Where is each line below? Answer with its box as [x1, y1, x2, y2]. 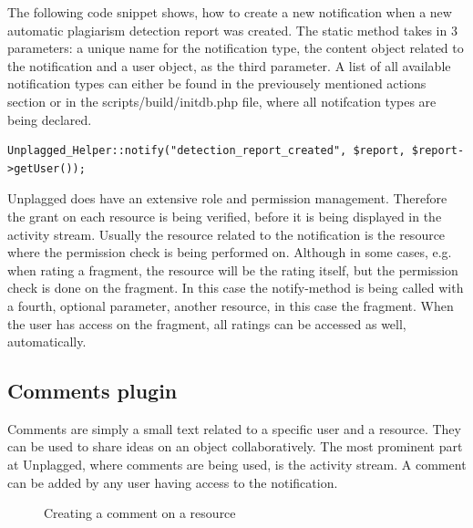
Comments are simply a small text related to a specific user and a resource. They [7, 419, 461, 438]
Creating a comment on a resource [44, 503, 236, 523]
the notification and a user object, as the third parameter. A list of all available [7, 56, 451, 75]
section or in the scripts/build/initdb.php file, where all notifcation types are [7, 91, 437, 110]
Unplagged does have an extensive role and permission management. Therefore [7, 189, 447, 208]
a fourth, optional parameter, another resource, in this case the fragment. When [7, 295, 454, 315]
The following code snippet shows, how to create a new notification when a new [7, 3, 452, 21]
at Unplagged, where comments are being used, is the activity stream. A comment [7, 455, 467, 474]
